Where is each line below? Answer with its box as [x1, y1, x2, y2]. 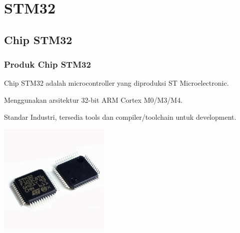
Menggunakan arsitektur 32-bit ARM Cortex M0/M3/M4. [4, 94, 183, 105]
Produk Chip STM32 [4, 58, 91, 71]
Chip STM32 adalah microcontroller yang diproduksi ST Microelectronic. [4, 78, 229, 88]
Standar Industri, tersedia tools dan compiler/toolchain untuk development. [4, 111, 236, 122]
